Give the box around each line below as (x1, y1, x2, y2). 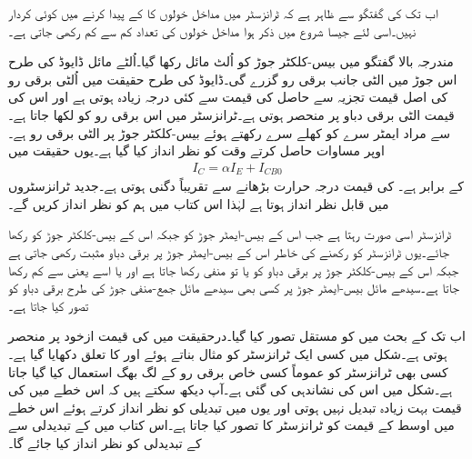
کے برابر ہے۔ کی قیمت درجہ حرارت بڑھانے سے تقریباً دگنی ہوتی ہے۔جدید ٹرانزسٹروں (8, 176, 464, 195)
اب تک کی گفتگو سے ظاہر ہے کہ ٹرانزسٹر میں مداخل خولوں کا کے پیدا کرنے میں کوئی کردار (8, 4, 438, 22)
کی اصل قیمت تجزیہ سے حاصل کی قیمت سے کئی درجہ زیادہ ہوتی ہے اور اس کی (8, 87, 448, 106)
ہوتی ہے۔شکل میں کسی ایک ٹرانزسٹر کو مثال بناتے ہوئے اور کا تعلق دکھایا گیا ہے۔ (8, 344, 447, 363)
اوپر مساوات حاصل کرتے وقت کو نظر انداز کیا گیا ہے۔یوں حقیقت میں (8, 141, 385, 160)
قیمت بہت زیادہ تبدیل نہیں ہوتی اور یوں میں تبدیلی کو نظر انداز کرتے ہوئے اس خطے (8, 397, 462, 416)
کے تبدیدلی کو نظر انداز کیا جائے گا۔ (8, 433, 202, 452)
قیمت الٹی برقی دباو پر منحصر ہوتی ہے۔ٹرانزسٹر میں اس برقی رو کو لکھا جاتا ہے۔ (8, 105, 455, 124)
